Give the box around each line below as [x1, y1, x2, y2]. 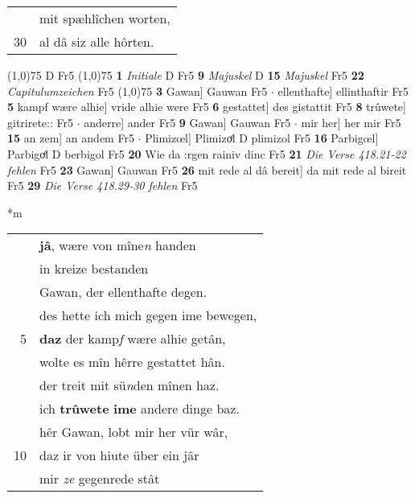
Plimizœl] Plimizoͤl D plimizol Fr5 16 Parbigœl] [145, 130, 379, 146]
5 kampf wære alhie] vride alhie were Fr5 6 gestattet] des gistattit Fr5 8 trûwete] [7, 98, 406, 115]
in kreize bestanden [39, 259, 149, 278]
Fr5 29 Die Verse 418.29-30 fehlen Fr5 [7, 177, 198, 194]
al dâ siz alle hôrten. [39, 32, 154, 51]
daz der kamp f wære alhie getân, [39, 329, 226, 348]
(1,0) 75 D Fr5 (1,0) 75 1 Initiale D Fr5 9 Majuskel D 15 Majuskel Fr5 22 [7, 67, 364, 83]
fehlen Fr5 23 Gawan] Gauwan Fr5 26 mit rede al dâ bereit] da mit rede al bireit [7, 161, 407, 178]
